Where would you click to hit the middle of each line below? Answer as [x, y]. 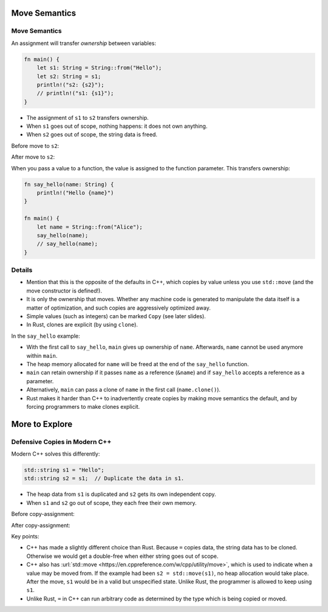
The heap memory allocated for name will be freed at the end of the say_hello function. [138, 364]
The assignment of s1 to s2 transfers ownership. [87, 117]
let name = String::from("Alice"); [90, 227]
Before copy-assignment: [43, 514]
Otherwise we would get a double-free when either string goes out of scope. [122, 556]
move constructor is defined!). [64, 290]
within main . [42, 355]
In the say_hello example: [46, 336]
